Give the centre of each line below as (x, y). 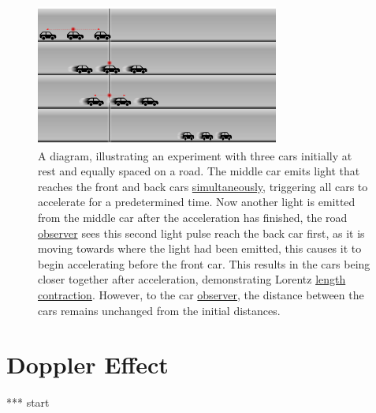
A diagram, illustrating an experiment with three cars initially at (195, 155)
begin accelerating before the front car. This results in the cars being (204, 263)
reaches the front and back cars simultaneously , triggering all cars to (203, 186)
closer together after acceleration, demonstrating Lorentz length (192, 279)
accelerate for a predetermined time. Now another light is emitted (197, 202)
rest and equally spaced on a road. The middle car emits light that (199, 171)
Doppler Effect (87, 364)
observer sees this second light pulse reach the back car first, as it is (201, 233)
